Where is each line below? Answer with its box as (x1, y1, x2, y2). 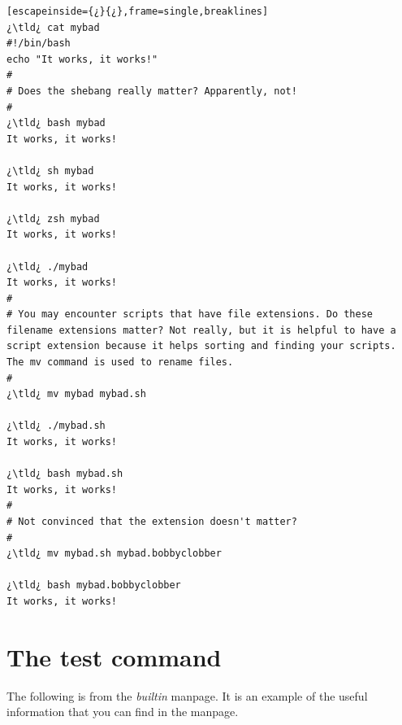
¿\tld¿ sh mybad (6, 164, 94, 177)
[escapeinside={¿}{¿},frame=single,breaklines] (6, 6, 269, 17)
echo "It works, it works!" (6, 53, 158, 65)
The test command (6, 640, 222, 673)
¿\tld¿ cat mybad (6, 21, 100, 33)
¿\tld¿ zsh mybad (6, 212, 100, 225)
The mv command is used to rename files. (6, 356, 234, 369)
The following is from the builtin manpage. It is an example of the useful (6, 687, 368, 704)
